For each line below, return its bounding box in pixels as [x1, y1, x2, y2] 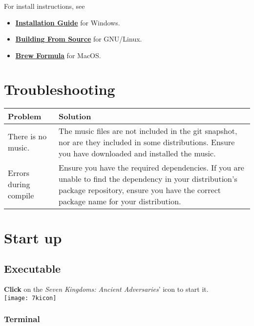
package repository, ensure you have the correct [59, 184, 221, 196]
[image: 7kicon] [4, 294, 57, 302]
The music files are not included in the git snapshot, [59, 125, 237, 136]
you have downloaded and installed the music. [59, 147, 216, 159]
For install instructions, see [4, 1, 85, 11]
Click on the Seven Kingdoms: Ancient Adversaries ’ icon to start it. [4, 284, 209, 294]
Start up [4, 227, 62, 247]
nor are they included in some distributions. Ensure [59, 136, 235, 148]
